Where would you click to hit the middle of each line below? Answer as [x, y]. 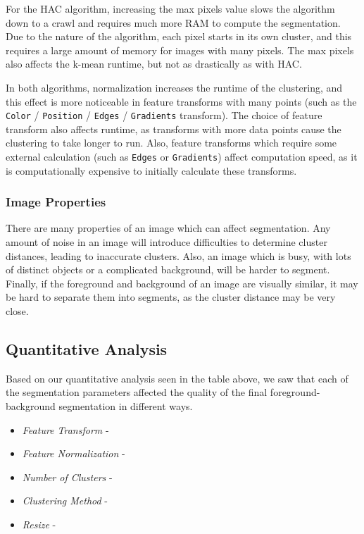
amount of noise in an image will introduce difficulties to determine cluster [167, 242]
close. [17, 311]
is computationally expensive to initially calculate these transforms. [151, 170]
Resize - [39, 524]
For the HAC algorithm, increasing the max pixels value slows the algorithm [170, 8]
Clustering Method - [65, 501]
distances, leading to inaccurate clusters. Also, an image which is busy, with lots [178, 255]
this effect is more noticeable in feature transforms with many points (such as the [181, 101]
